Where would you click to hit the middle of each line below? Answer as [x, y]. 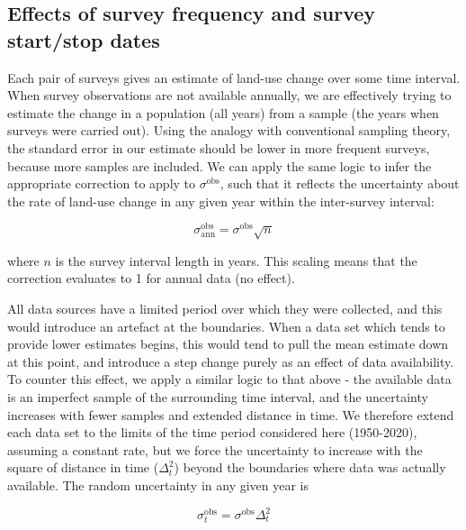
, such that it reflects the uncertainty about [340, 183]
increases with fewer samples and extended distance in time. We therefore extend [231, 414]
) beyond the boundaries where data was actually [310, 467]
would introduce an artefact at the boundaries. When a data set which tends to [226, 326]
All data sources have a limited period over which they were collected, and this [225, 308]
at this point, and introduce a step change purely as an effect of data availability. [231, 361]
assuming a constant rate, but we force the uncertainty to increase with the [215, 449]
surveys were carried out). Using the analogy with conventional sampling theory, [229, 130]
